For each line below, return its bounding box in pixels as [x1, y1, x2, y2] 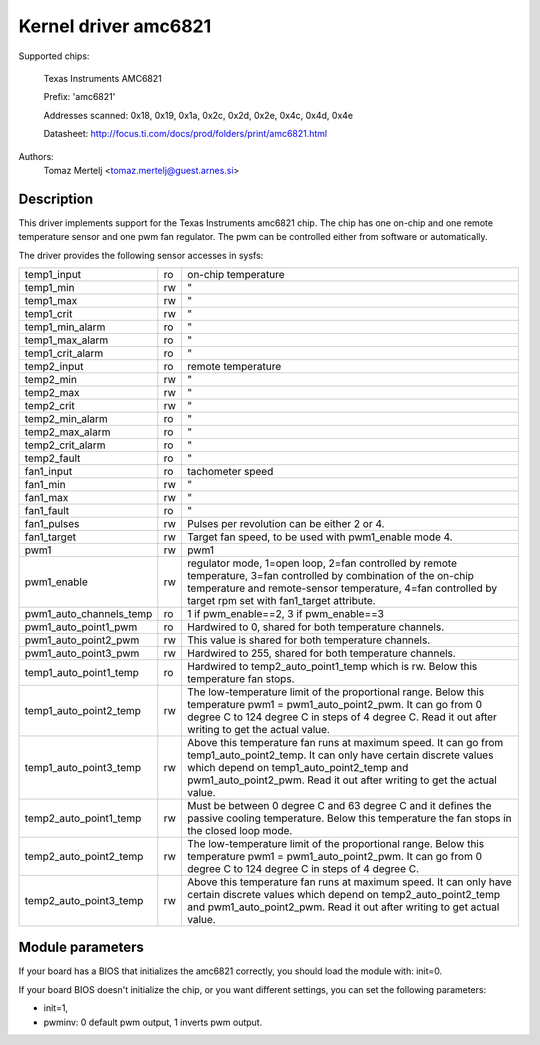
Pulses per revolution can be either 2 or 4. [186, 516, 385, 530]
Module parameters [18, 939, 145, 956]
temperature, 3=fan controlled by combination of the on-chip [186, 568, 475, 582]
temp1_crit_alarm [24, 346, 104, 360]
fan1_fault [24, 503, 70, 517]
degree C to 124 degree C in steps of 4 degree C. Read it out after [186, 710, 497, 724]
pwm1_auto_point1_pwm [24, 620, 138, 634]
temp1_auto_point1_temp [24, 665, 140, 679]
